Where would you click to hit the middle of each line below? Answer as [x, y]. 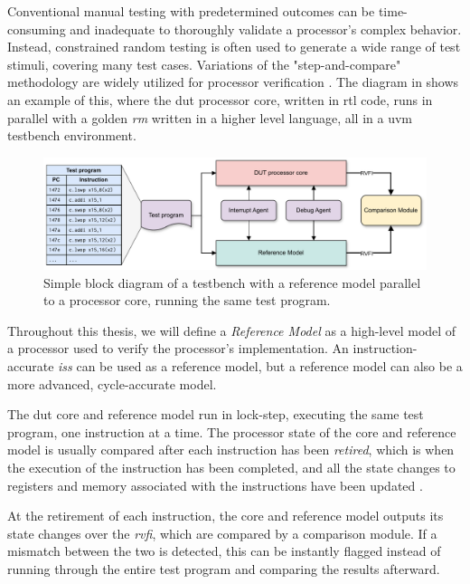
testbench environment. [72, 135]
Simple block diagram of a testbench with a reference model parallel [232, 282]
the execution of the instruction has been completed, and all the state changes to [231, 467]
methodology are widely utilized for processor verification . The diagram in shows [233, 82]
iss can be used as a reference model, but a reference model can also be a [260, 365]
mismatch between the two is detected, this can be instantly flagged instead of [224, 551]
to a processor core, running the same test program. [187, 300]
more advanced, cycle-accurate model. [112, 383]
